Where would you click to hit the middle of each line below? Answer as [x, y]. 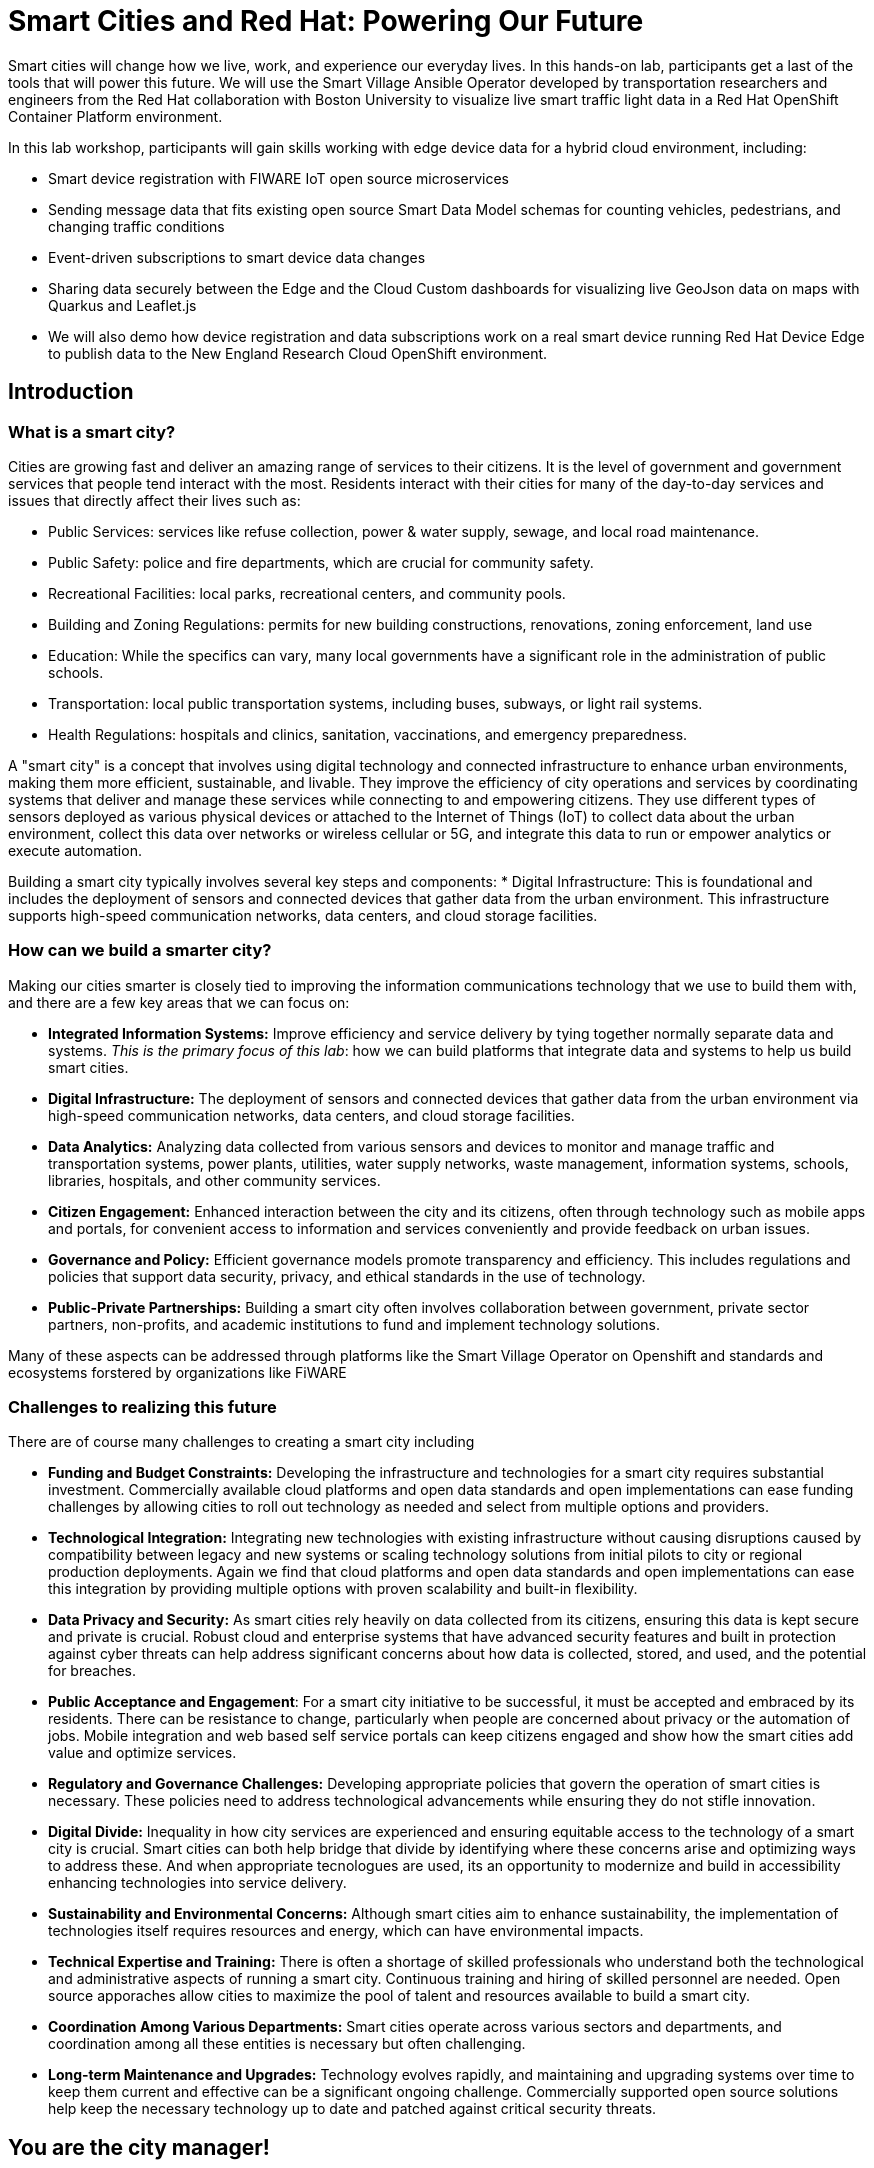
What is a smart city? [92, 431]
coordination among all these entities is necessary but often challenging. [287, 2044]
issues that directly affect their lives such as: [154, 500]
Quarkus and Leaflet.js [122, 305]
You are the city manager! [139, 2147]
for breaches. [92, 1671]
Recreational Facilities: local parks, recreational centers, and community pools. [307, 593]
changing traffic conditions [136, 226]
